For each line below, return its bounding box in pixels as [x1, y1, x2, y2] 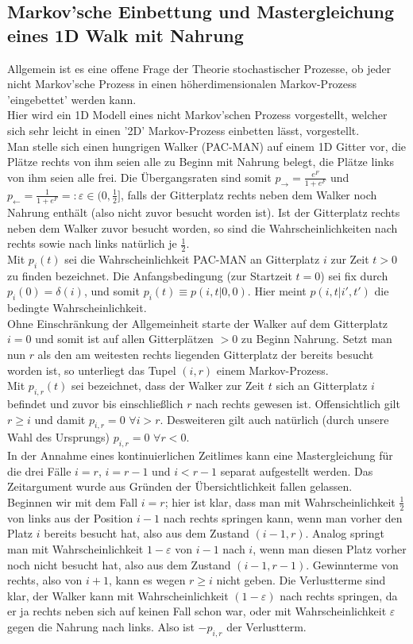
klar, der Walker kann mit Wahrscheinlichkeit [7, 587, 229, 604]
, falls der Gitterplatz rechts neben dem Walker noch [120, 186, 377, 202]
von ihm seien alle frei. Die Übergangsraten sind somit [7, 168, 272, 185]
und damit [34, 411, 86, 427]
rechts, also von [7, 572, 83, 588]
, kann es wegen [108, 572, 186, 588]
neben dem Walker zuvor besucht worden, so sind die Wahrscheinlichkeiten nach [7, 219, 398, 236]
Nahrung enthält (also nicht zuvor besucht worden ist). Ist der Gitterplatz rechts [7, 204, 400, 221]
